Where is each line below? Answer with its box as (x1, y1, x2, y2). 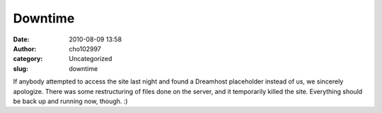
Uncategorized (69, 55, 112, 63)
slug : (13, 64, 28, 73)
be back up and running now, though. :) (13, 97, 128, 105)
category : (13, 55, 43, 63)
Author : (13, 44, 37, 53)
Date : (13, 35, 30, 44)
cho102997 (69, 44, 102, 53)
